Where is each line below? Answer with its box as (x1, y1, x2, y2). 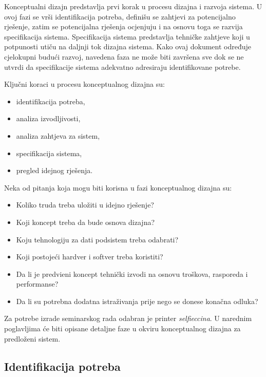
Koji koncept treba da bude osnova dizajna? (16, 216, 155, 227)
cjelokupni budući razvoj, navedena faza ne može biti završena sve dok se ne (4, 51, 244, 62)
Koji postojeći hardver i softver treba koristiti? (16, 251, 163, 262)
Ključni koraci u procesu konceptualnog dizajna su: (4, 79, 165, 89)
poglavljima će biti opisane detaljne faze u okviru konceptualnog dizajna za (4, 323, 241, 334)
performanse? (16, 278, 59, 289)
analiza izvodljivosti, (16, 113, 81, 124)
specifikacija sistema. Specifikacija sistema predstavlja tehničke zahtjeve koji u (4, 31, 250, 42)
